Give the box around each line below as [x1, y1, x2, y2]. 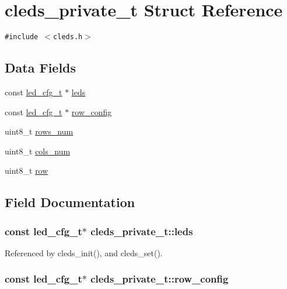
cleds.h [53, 33, 83, 42]
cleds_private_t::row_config [90, 271, 229, 286]
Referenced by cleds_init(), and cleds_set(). [5, 246, 163, 259]
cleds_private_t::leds [90, 223, 193, 238]
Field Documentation [5, 193, 135, 211]
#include [5, 33, 38, 42]
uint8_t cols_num [5, 144, 71, 157]
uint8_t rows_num [5, 125, 73, 137]
